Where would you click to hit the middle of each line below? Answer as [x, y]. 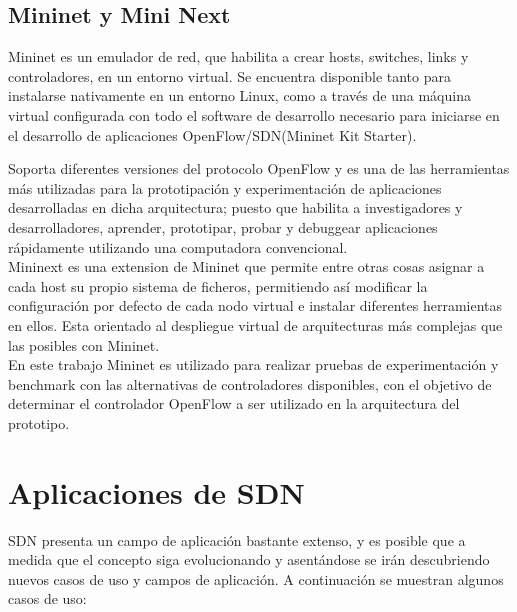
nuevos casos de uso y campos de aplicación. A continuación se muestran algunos [256, 578]
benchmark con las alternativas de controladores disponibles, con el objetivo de [250, 383]
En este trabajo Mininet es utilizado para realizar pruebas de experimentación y [253, 364]
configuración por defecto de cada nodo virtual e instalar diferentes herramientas [255, 305]
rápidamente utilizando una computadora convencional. [178, 246]
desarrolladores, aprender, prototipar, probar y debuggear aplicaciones [223, 226]
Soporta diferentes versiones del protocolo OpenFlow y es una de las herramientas [259, 168]
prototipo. [39, 422]
